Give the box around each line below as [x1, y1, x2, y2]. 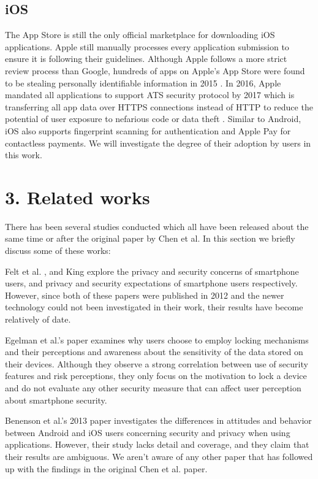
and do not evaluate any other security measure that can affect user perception [5, 381, 301, 394]
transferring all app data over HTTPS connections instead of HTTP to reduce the [5, 100, 313, 113]
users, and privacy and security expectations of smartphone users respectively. [5, 277, 298, 289]
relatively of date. [5, 313, 71, 326]
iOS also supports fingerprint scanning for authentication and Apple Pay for [5, 124, 291, 137]
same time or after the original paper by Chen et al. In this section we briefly [5, 232, 295, 245]
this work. [5, 148, 42, 161]
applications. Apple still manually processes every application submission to [5, 40, 289, 53]
